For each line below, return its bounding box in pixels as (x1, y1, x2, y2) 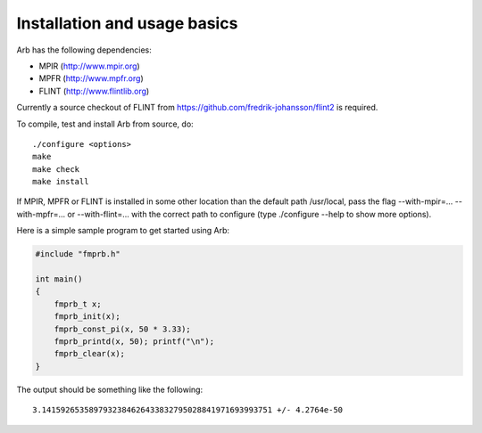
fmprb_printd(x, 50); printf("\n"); (54, 336, 214, 347)
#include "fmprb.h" (35, 249, 120, 259)
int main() (35, 274, 83, 284)
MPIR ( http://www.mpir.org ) (38, 61, 140, 71)
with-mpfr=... (16, 208, 66, 219)
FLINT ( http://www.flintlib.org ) (38, 86, 150, 96)
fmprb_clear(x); (54, 348, 125, 359)
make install (32, 176, 89, 187)
